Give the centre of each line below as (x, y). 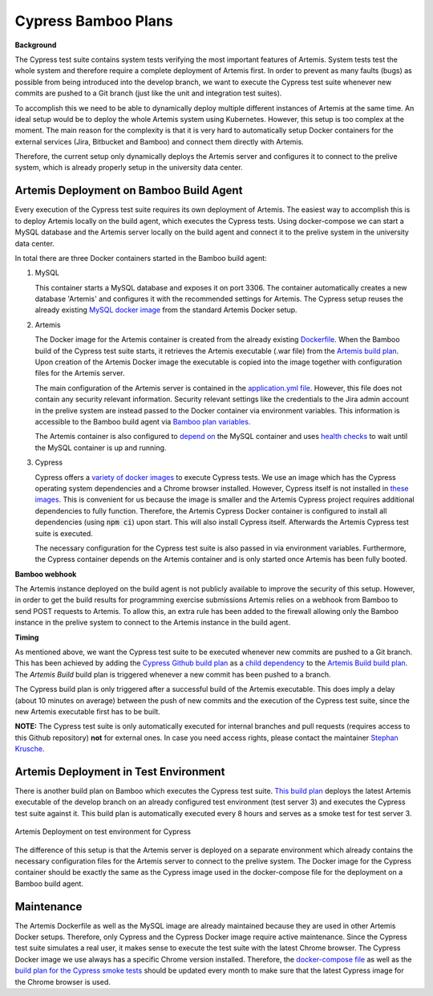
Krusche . (30, 749)
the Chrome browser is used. (63, 982)
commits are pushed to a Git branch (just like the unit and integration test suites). (148, 93)
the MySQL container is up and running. (101, 447)
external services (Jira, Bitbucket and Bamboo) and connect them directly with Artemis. (159, 141)
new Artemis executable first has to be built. (87, 711)
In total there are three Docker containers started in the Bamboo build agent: (141, 258)
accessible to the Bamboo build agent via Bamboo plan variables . (143, 422)
